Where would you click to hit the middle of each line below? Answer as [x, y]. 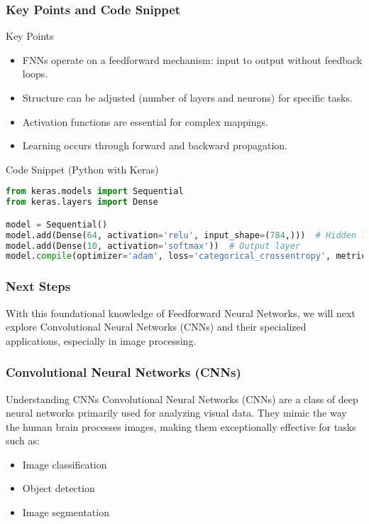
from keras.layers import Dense [82, 202]
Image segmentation [66, 512]
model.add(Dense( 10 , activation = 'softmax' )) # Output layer [153, 246]
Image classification [65, 464]
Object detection [59, 488]
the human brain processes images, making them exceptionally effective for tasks [181, 426]
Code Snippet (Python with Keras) [82, 169]
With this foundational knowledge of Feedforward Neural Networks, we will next [181, 312]
